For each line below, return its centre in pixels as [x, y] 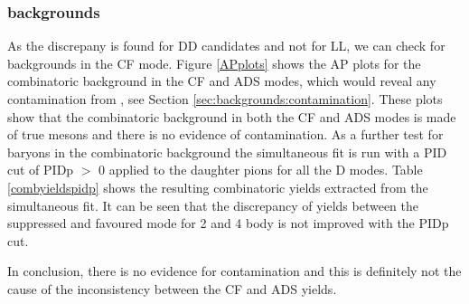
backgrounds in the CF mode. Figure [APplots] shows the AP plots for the [214, 63]
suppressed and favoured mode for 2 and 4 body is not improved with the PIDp [228, 223]
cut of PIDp [41, 170]
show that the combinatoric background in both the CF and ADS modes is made [232, 116]
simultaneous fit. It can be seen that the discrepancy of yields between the [213, 205]
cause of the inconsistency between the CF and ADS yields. [172, 288]
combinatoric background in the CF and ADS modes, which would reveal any [222, 81]
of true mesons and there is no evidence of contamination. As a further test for [225, 134]
